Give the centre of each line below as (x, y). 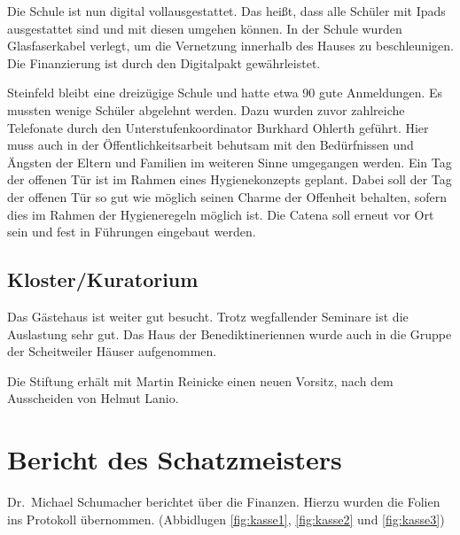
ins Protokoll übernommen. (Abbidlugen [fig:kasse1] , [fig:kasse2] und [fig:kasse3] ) (226, 519)
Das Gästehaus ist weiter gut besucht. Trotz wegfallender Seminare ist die (208, 316)
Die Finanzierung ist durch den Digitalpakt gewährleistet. (164, 62)
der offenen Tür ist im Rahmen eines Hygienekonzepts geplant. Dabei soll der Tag (230, 179)
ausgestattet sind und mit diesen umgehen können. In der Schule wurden (205, 28)
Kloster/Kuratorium (103, 279)
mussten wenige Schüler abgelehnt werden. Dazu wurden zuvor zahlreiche (206, 109)
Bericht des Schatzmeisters (175, 459)
